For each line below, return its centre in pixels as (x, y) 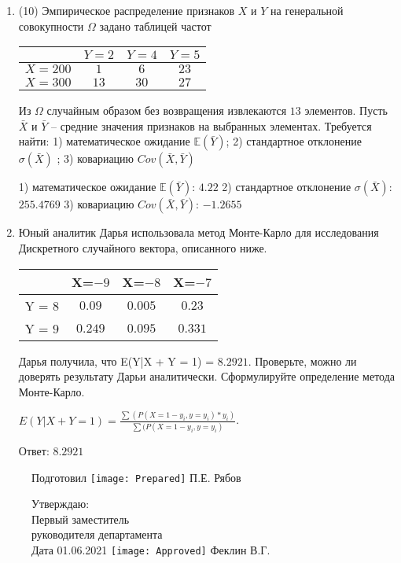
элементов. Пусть (346, 110)
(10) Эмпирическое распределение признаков (127, 10)
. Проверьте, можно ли (302, 361)
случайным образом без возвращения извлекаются (167, 110)
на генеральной (307, 10)
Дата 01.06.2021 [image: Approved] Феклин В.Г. (151, 550)
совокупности (51, 26)
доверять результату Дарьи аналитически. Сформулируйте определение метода (207, 376)
